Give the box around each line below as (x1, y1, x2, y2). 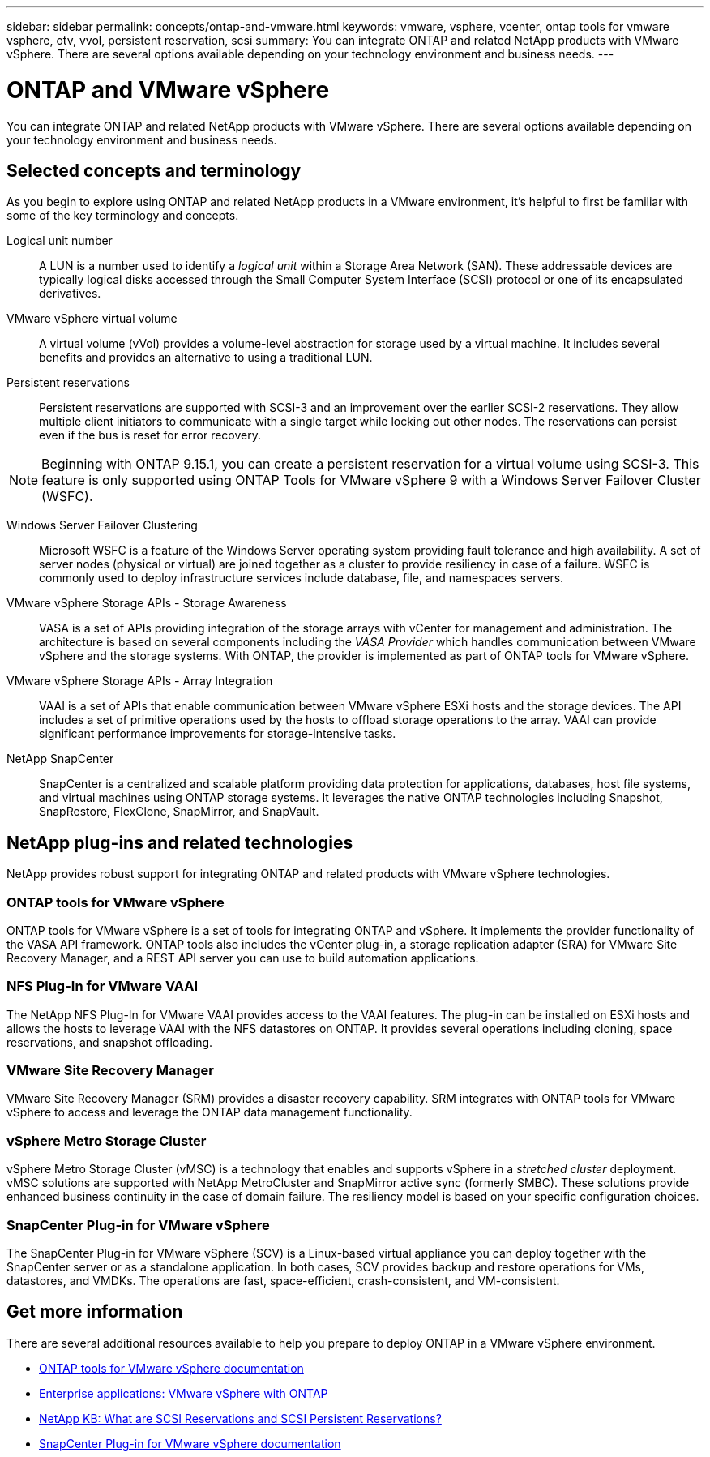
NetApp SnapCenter (6, 752, 114, 766)
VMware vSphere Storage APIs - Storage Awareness (6, 596, 287, 611)
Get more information (6, 1301, 183, 1322)
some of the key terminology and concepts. (6, 208, 239, 223)
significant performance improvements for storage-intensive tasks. (39, 726, 396, 741)
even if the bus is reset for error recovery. (39, 428, 262, 443)
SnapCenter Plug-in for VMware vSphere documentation (39, 1436, 341, 1451)
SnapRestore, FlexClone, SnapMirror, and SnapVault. (39, 804, 319, 819)
